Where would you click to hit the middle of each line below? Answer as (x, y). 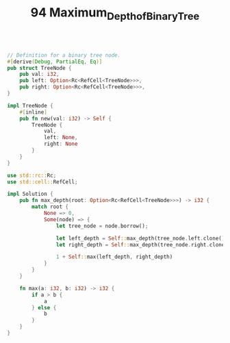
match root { (50, 207)
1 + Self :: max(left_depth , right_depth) (114, 257)
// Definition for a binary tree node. (64, 55)
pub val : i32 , (39, 74)
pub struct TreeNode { (39, 68)
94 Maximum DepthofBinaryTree (115, 14)
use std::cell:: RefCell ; (42, 182)
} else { (44, 307)
